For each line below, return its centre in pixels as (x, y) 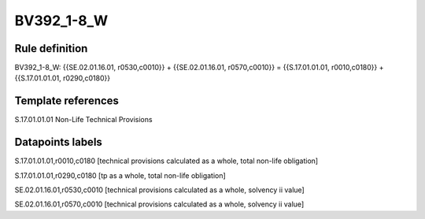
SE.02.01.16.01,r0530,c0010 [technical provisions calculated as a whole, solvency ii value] (159, 190)
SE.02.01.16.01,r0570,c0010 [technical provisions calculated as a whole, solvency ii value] (159, 204)
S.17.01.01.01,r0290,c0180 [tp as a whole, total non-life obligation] (120, 175)
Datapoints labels (58, 142)
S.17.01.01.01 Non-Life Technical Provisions (83, 120)
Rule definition (51, 48)
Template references (67, 101)
